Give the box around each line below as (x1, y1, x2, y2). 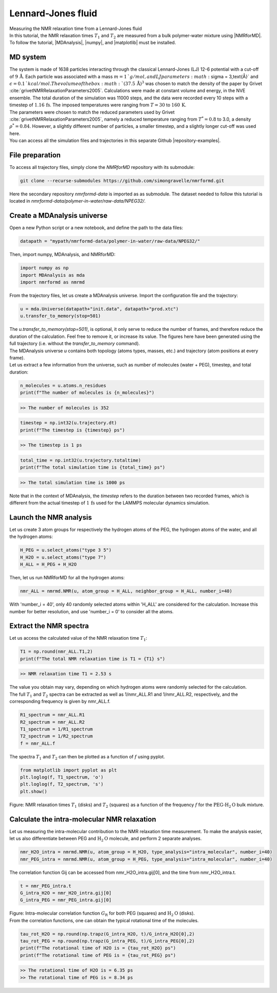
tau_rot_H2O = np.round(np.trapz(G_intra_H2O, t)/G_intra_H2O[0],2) (20, 931, 195, 937)
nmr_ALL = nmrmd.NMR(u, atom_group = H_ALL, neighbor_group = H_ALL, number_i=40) (20, 588, 233, 594)
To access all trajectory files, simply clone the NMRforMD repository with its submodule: (9, 164, 195, 171)
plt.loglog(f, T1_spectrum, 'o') (20, 774, 104, 780)
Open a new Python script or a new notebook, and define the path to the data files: (9, 224, 183, 231)
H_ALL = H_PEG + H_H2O (20, 561, 77, 568)
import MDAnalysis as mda (20, 272, 85, 278)
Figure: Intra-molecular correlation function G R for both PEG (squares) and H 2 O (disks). (9, 910, 195, 918)
